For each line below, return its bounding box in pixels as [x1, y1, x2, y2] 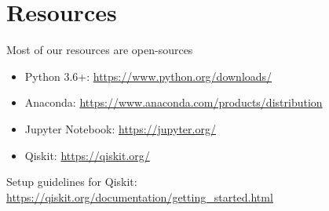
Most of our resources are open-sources [6, 42, 193, 58]
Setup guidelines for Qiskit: [6, 173, 137, 190]
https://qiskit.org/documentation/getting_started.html [6, 188, 273, 205]
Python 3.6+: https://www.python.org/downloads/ [24, 67, 272, 84]
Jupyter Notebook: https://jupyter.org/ [24, 120, 216, 136]
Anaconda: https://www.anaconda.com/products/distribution [24, 94, 323, 111]
